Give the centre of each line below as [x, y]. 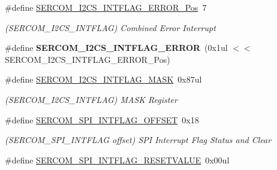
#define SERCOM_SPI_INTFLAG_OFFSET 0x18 [102, 119]
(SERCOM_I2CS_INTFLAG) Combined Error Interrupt [110, 27]
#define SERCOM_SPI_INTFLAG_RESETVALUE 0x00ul [117, 160]
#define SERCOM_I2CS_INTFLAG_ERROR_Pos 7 [106, 7]
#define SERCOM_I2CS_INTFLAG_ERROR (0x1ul [116, 48]
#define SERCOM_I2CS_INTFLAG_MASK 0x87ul [103, 79]
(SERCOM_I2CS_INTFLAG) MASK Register [91, 99]
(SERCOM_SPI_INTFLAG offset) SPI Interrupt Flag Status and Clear [138, 140]
